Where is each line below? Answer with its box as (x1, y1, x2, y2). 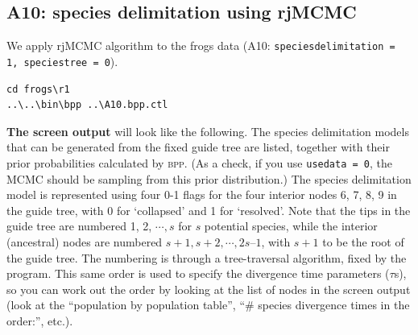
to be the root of (322, 233, 404, 250)
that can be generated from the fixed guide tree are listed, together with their (6, 139, 390, 155)
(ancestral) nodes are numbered (6, 233, 163, 250)
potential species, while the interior (204, 217, 378, 234)
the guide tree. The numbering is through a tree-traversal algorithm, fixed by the (6, 249, 407, 266)
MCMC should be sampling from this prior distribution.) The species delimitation (6, 170, 412, 187)
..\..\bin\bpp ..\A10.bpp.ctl (6, 99, 168, 111)
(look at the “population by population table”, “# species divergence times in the (6, 296, 410, 313)
